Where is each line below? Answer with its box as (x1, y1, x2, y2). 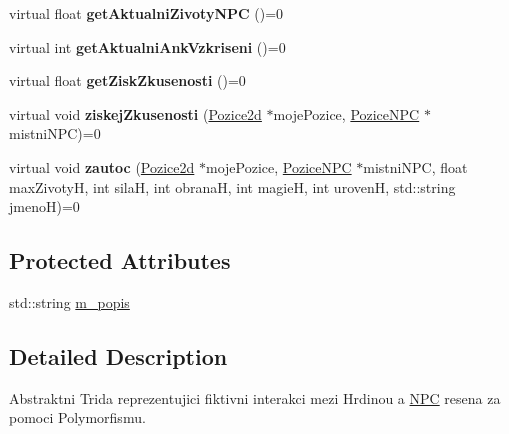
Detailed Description (9, 340, 228, 371)
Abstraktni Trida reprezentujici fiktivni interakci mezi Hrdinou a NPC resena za (9, 387, 501, 408)
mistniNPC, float (363, 156, 468, 177)
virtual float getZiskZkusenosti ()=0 (9, 70, 246, 91)
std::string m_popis (9, 291, 130, 312)
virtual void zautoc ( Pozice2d (9, 156, 195, 177)
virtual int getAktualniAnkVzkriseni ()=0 (9, 36, 286, 57)
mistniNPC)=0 (9, 123, 101, 144)
